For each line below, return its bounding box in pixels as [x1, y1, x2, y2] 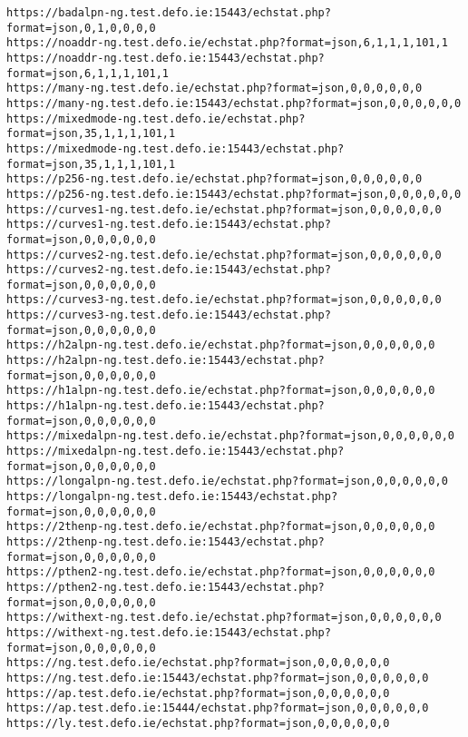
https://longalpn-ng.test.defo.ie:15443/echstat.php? [6, 490, 338, 503]
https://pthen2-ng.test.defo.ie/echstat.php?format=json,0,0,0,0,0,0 [6, 565, 435, 579]
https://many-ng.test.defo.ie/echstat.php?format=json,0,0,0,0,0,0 [6, 82, 423, 95]
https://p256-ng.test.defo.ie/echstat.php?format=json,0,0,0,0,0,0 [6, 172, 423, 186]
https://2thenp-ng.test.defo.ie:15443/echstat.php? [6, 535, 325, 548]
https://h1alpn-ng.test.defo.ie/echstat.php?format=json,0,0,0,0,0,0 [6, 384, 435, 398]
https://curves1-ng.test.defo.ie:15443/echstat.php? [6, 218, 331, 231]
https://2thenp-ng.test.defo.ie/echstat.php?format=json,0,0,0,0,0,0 [6, 520, 435, 534]
